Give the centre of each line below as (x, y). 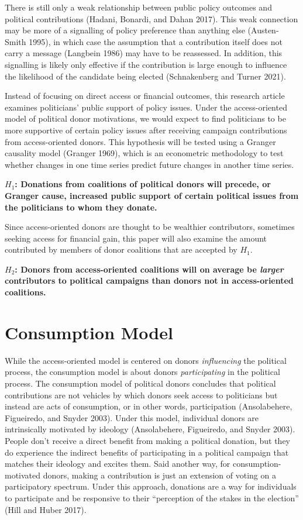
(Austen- (263, 30)
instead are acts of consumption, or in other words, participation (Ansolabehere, (149, 406)
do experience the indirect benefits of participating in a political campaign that (147, 452)
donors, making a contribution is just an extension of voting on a (159, 475)
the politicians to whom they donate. (81, 207)
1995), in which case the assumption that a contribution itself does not (156, 41)
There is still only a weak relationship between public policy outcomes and (138, 7)
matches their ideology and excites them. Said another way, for (118, 464)
